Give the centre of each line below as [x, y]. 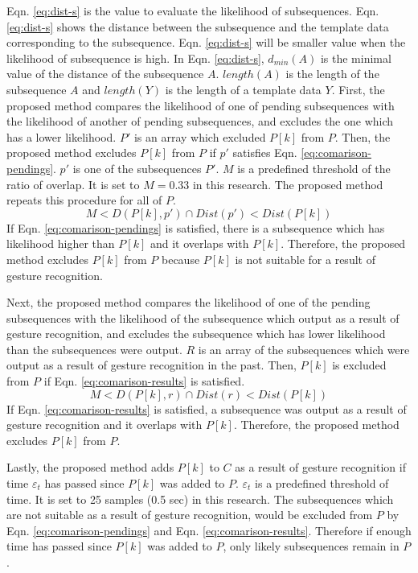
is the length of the [332, 74]
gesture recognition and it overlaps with [104, 425]
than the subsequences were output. [94, 349]
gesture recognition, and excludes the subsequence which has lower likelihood [196, 334]
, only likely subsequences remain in [311, 546]
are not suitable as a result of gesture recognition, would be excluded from [190, 515]
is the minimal [356, 58]
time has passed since [59, 546]
